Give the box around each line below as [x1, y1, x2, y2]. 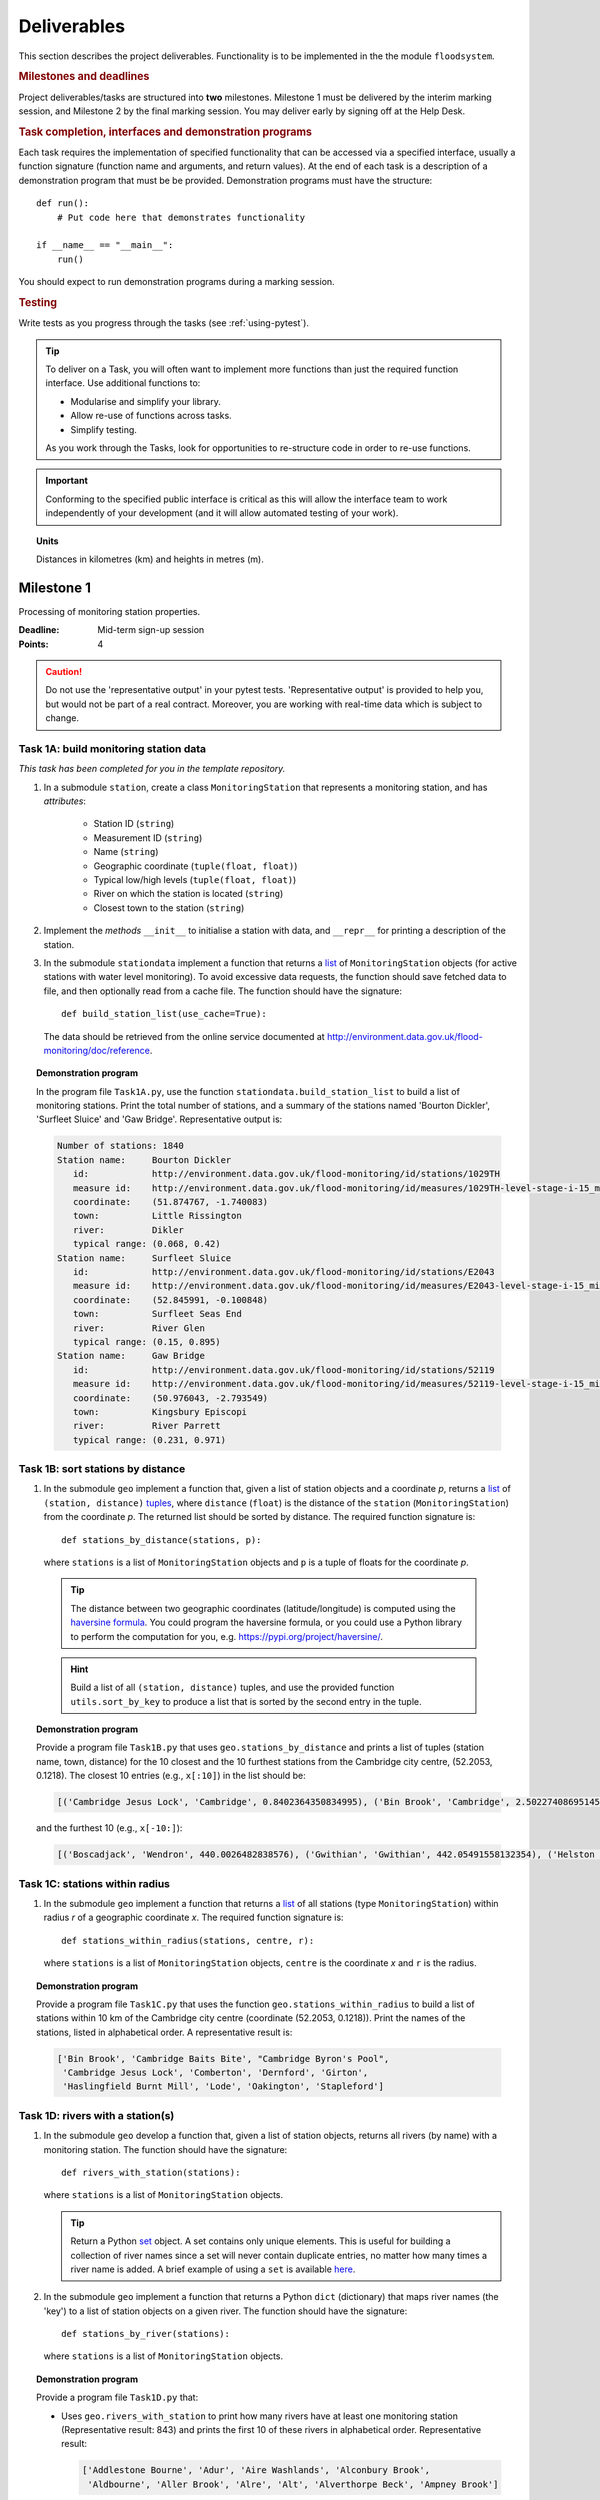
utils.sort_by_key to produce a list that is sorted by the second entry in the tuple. [70, 1695, 422, 1707]
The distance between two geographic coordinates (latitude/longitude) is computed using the [70, 1602, 456, 1614]
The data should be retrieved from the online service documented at [43, 1030, 325, 1042]
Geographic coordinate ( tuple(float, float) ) [93, 860, 298, 872]
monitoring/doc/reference [43, 1044, 150, 1056]
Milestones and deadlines [18, 70, 150, 84]
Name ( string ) [93, 846, 159, 858]
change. [45, 712, 80, 724]
